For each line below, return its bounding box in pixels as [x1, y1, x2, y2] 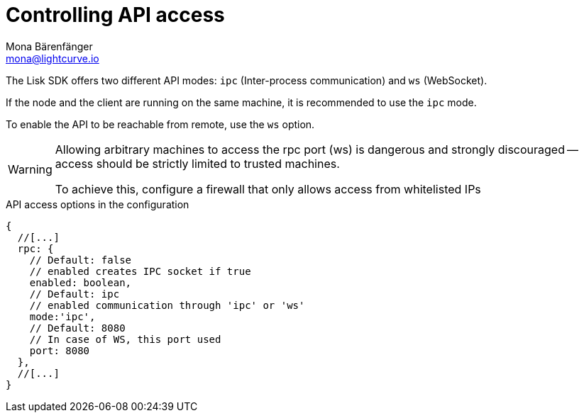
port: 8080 [29, 344, 90, 356]
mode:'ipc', [29, 310, 96, 322]
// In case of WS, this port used [29, 333, 221, 345]
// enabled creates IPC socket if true [29, 265, 251, 277]
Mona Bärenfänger [6, 40, 93, 52]
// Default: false [29, 254, 132, 266]
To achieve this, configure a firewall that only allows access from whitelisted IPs [55, 181, 481, 196]
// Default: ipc [29, 288, 120, 300]
